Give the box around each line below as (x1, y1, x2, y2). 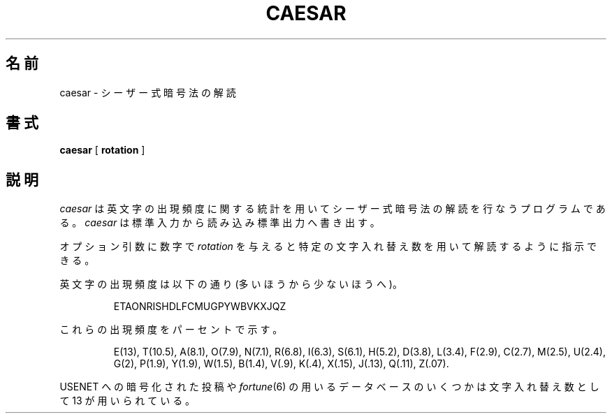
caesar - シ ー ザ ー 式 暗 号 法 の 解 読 (59, 86, 236, 98)
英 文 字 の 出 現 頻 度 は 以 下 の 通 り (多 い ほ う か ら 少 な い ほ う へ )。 (59, 278, 402, 291)
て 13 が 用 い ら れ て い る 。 (59, 395, 196, 407)
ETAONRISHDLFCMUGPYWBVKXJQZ (113, 300, 286, 313)
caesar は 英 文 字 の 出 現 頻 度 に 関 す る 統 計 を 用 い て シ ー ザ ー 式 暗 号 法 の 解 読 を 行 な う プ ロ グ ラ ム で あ (59, 203, 606, 215)
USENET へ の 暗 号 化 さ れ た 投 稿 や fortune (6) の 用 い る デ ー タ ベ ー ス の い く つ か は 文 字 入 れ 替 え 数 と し (59, 381, 599, 393)
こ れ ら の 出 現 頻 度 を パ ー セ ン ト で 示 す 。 (59, 323, 283, 336)
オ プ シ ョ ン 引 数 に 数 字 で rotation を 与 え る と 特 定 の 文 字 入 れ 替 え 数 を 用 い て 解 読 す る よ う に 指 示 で (59, 240, 597, 253)
